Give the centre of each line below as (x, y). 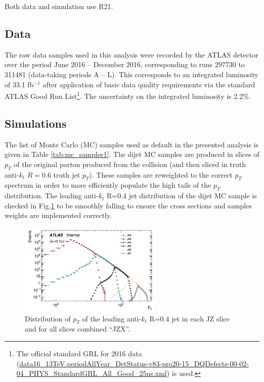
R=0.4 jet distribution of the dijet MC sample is (182, 196)
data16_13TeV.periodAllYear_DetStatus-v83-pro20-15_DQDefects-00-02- (134, 363)
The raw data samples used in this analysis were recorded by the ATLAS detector (131, 54)
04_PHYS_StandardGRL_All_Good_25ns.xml (92, 373)
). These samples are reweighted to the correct (161, 174)
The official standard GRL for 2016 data (79, 353)
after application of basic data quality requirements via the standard (149, 84)
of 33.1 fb (19, 84)
